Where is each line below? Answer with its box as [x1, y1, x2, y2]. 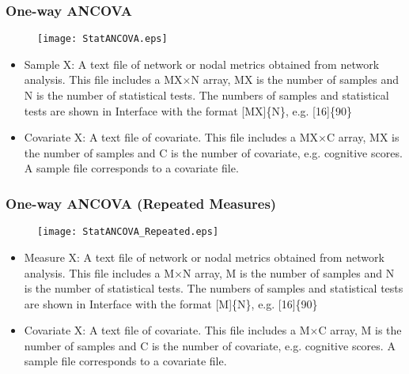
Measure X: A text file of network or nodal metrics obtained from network [24, 248, 384, 265]
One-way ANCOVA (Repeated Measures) [6, 193, 277, 213]
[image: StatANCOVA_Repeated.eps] [37, 226, 219, 238]
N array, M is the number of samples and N [183, 264, 395, 281]
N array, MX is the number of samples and [191, 71, 399, 88]
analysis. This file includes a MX [24, 71, 183, 88]
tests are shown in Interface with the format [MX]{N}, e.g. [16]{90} [24, 102, 352, 119]
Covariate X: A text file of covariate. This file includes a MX [24, 129, 318, 145]
